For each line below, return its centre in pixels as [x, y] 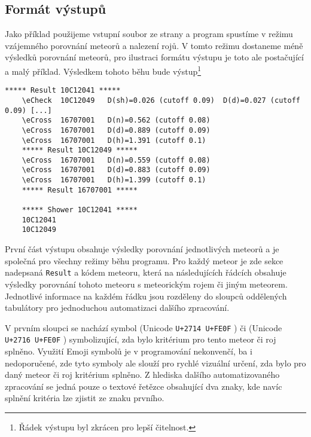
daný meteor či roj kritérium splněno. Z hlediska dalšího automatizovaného [142, 375]
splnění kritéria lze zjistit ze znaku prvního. [85, 398]
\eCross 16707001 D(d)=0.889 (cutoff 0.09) [116, 130]
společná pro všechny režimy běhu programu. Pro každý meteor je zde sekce [144, 260]
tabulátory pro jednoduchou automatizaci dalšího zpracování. [117, 308]
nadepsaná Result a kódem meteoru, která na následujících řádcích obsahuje [146, 272]
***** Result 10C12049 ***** [80, 150]
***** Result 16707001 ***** [80, 190]
